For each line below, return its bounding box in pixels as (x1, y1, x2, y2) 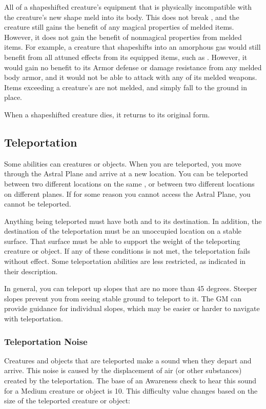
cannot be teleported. (4, 198, 71, 209)
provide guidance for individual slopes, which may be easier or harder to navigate (4, 303, 260, 314)
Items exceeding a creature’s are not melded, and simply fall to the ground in (4, 81, 248, 92)
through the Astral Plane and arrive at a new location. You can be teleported (4, 168, 248, 179)
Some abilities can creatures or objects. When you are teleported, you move (4, 158, 241, 169)
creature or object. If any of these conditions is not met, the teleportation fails (4, 246, 250, 256)
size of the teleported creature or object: (4, 395, 130, 406)
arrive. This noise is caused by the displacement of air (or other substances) (4, 365, 242, 376)
